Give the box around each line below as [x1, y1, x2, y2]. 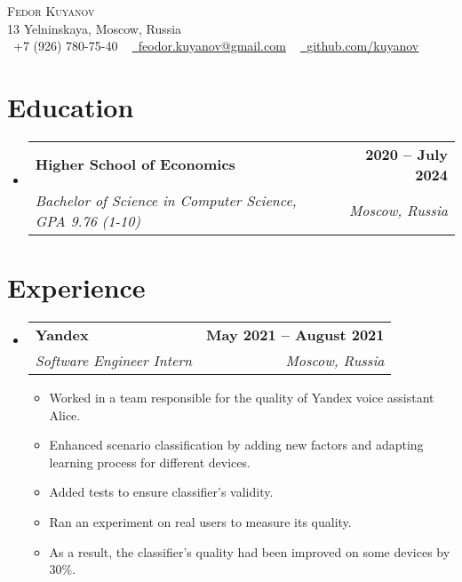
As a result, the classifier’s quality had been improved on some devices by [49, 542, 450, 561]
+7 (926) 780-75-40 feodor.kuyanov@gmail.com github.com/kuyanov [12, 36, 419, 55]
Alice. [49, 405, 81, 424]
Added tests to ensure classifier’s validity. [49, 482, 274, 501]
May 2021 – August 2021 [206, 324, 385, 346]
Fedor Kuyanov [7, 2, 95, 20]
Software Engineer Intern [35, 350, 193, 371]
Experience [7, 269, 146, 306]
